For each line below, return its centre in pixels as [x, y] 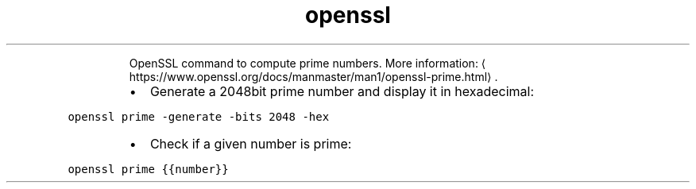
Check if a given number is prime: [251, 143]
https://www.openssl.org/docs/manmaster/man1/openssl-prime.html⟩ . [313, 76]
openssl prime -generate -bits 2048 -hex [199, 116]
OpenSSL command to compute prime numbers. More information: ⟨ [307, 63]
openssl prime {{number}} [148, 169]
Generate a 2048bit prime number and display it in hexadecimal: [342, 91]
